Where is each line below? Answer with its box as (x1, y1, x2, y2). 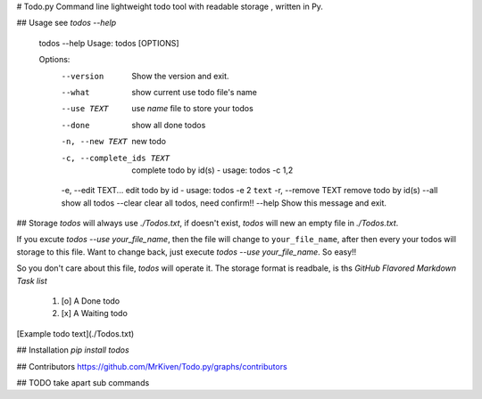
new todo (131, 136, 167, 147)
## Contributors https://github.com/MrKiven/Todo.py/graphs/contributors (16, 361, 287, 371)
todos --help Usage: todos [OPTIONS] (38, 37, 179, 48)
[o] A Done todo (61, 296, 120, 306)
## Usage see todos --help (16, 18, 117, 28)
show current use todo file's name (131, 86, 258, 97)
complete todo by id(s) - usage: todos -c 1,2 (131, 165, 294, 175)
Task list (16, 275, 48, 286)
